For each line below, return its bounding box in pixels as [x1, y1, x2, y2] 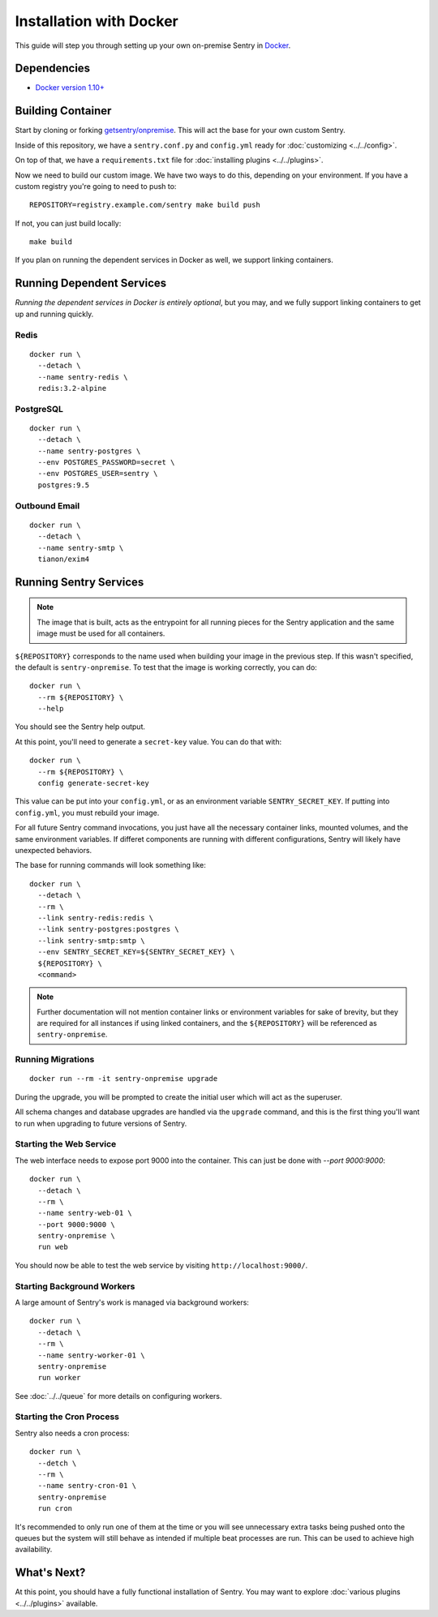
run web [37, 1242, 68, 1252]
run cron [37, 1504, 73, 1513]
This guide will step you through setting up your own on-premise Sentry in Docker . [15, 41, 291, 50]
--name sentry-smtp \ [37, 543, 124, 552]
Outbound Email [15, 500, 80, 511]
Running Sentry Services [15, 575, 144, 589]
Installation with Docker [15, 12, 178, 30]
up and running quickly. [15, 309, 94, 319]
